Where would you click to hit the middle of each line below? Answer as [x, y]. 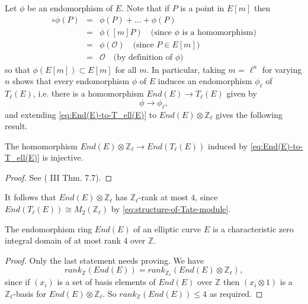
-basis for [30, 293]
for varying [282, 69]
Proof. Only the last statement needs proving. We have [105, 260]
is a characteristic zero [253, 228]
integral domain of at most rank [63, 240]
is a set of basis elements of [106, 282]
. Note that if [146, 8]
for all [126, 69]
